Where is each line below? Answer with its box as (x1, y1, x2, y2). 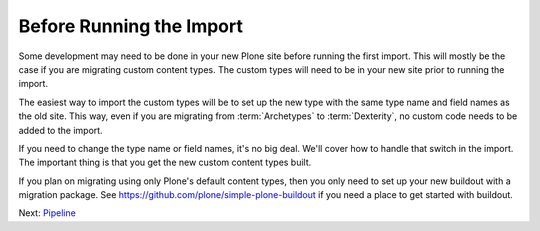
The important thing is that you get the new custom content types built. (18, 156, 312, 169)
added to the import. (18, 124, 104, 136)
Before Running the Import (18, 15, 244, 37)
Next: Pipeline (18, 207, 77, 219)
